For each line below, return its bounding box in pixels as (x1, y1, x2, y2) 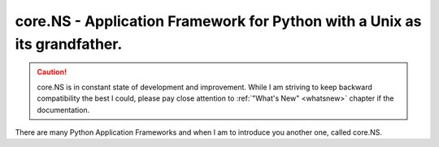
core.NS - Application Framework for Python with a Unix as (15, 12, 422, 30)
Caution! (37, 67, 67, 77)
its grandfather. (15, 35, 123, 53)
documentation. (37, 105, 90, 115)
